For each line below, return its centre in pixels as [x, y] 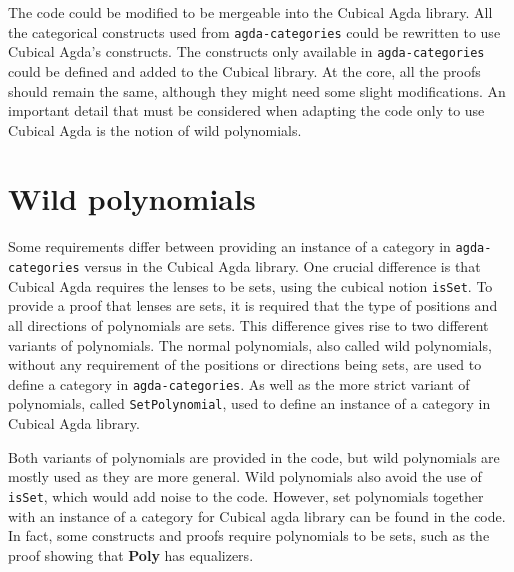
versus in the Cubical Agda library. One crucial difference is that [282, 266]
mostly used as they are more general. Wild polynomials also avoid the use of [245, 476]
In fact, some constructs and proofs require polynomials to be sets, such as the [249, 535]
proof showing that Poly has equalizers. [131, 554]
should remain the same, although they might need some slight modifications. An [257, 90]
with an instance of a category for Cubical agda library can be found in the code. [257, 515]
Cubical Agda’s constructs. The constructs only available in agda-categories [246, 51]
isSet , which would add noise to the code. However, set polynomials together [246, 495]
